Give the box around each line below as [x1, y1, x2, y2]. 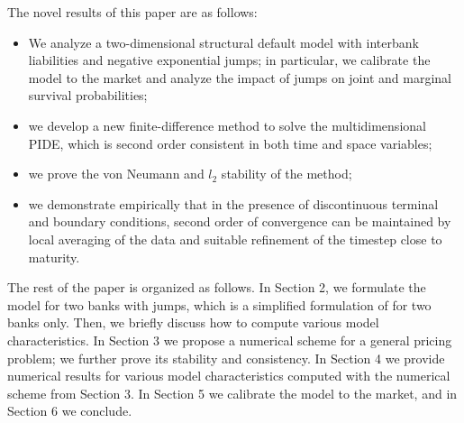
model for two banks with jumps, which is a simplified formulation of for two [7, 295, 432, 314]
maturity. [28, 247, 80, 266]
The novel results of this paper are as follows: [7, 3, 258, 21]
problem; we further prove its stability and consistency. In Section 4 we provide [7, 348, 445, 367]
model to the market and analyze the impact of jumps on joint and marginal [28, 68, 451, 87]
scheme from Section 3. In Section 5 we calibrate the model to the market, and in [7, 383, 458, 402]
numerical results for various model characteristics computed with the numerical [7, 366, 450, 385]
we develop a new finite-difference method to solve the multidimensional [28, 115, 426, 134]
